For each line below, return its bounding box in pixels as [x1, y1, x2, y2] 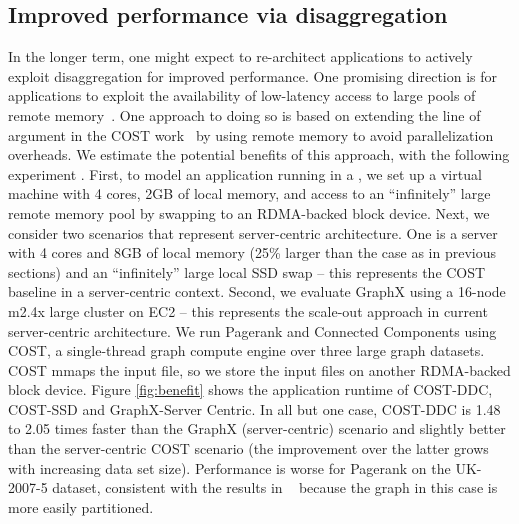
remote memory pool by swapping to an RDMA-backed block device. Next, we [8, 202, 490, 223]
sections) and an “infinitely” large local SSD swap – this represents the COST [8, 261, 486, 282]
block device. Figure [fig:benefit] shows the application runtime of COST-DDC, [8, 379, 493, 400]
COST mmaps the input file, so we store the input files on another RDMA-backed [8, 359, 511, 380]
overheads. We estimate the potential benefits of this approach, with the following [8, 144, 510, 165]
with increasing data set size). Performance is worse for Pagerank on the [8, 457, 451, 478]
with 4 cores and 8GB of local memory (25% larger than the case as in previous [8, 242, 497, 263]
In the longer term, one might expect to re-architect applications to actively [8, 46, 473, 67]
